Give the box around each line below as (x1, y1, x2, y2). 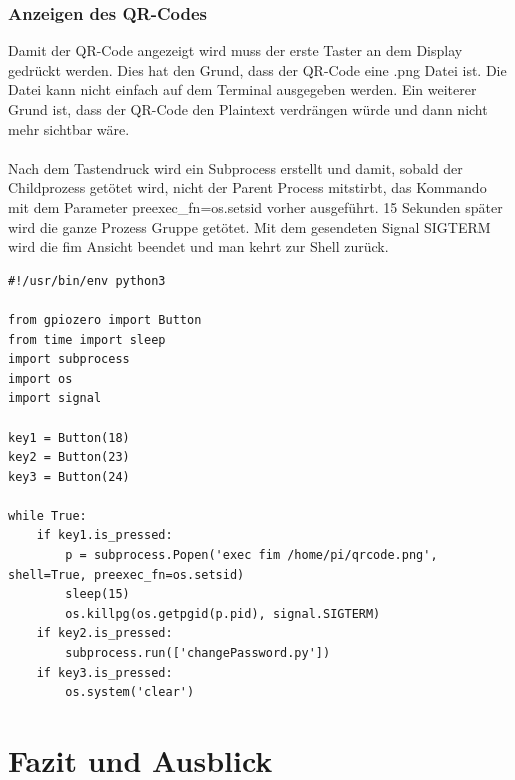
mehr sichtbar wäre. (8, 118, 130, 139)
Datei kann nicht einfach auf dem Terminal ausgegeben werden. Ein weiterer (8, 79, 477, 100)
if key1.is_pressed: (36, 528, 173, 543)
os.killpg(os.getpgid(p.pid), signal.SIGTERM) (65, 606, 381, 621)
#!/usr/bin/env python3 (8, 273, 166, 288)
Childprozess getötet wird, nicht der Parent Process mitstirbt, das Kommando (8, 177, 487, 198)
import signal (8, 391, 102, 406)
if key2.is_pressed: (36, 626, 173, 641)
